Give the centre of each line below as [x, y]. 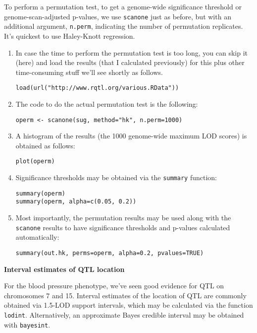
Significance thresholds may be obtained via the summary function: [116, 177]
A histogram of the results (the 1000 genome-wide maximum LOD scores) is [131, 136]
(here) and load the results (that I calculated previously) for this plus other [130, 62]
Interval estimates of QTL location [64, 269]
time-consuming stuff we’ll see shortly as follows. [89, 72]
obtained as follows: [45, 145]
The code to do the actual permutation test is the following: [107, 103]
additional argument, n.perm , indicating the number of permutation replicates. [124, 26]
